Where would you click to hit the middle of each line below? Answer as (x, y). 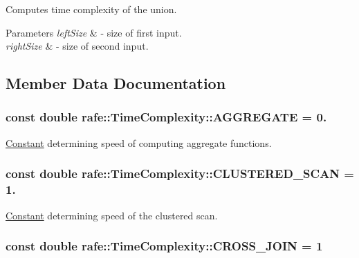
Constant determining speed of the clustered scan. (112, 215)
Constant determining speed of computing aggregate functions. (139, 142)
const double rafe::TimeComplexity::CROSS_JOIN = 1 (164, 246)
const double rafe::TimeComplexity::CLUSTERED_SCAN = (180, 173)
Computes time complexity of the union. (91, 9)
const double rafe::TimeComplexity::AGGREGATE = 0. (166, 117)
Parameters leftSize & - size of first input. (94, 32)
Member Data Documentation (116, 83)
